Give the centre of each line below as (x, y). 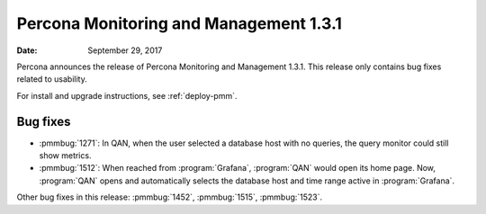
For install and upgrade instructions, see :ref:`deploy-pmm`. (127, 95)
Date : (27, 50)
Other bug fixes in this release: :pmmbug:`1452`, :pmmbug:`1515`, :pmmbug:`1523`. (170, 197)
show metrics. (65, 156)
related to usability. (52, 79)
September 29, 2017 (125, 50)
